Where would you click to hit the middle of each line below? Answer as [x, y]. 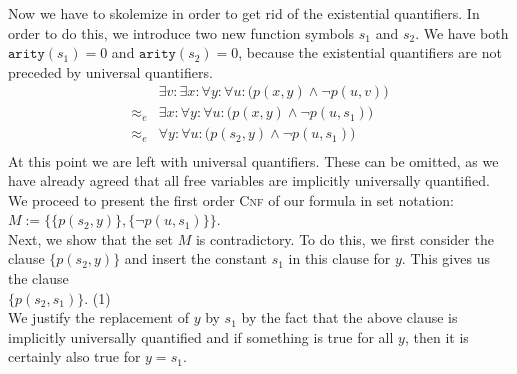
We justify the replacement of [98, 317]
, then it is [436, 336]
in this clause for [339, 258]
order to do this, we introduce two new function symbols [181, 32]
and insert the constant [195, 258]
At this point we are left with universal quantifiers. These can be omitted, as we [253, 160]
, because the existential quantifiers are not [370, 52]
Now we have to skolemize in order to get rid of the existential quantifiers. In [244, 13]
